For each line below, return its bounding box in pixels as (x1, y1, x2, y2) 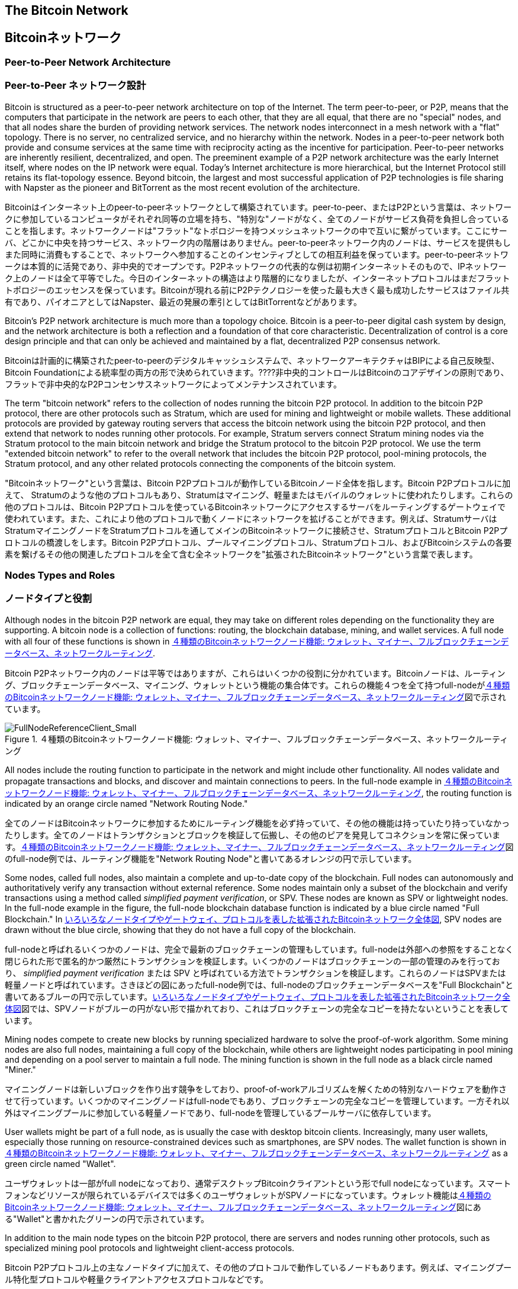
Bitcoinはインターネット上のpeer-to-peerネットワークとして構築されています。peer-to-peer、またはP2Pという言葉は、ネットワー (5, 201, 512, 212)
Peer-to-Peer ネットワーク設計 (5, 79, 146, 92)
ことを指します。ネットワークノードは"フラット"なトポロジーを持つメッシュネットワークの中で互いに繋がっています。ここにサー (5, 225, 507, 236)
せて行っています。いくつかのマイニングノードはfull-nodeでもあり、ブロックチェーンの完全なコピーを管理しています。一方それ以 (5, 1095, 510, 1106)
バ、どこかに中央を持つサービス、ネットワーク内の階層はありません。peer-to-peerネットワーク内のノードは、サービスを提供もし (5, 237, 511, 248)
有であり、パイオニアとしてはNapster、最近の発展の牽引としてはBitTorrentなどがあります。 (5, 296, 362, 307)
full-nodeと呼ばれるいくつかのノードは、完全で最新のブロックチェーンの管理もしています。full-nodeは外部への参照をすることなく (5, 944, 514, 954)
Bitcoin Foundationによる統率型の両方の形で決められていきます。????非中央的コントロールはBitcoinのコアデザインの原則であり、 (5, 367, 509, 377)
